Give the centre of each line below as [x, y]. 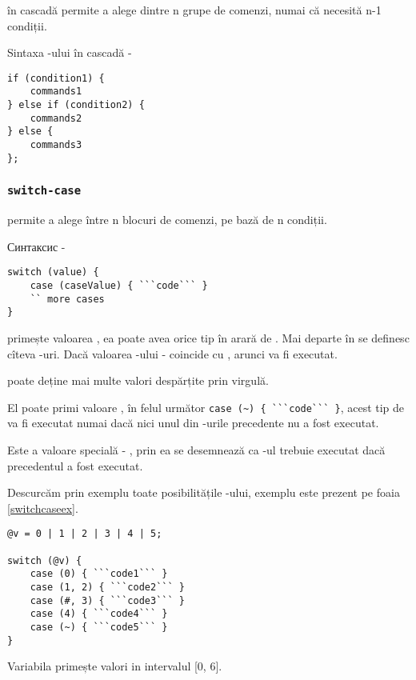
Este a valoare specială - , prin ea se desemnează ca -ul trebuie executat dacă [196, 450]
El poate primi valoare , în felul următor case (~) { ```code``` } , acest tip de [206, 407]
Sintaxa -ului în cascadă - [70, 52]
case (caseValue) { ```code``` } [119, 286]
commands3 [56, 145]
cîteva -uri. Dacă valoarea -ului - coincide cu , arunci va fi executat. [172, 353]
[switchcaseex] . [43, 508]
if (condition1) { [56, 78]
